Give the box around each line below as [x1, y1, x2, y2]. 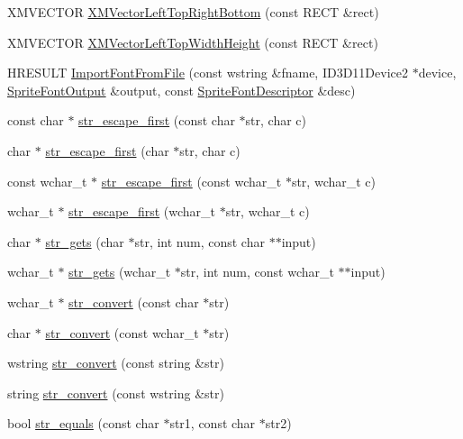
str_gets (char [45, 232, 124, 251]
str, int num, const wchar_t [180, 262, 334, 281]
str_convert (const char [68, 292, 199, 311]
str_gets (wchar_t [68, 262, 171, 281]
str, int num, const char [134, 232, 265, 251]
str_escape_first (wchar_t [68, 202, 215, 221]
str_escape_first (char [45, 141, 169, 160]
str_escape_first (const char [78, 111, 235, 130]
